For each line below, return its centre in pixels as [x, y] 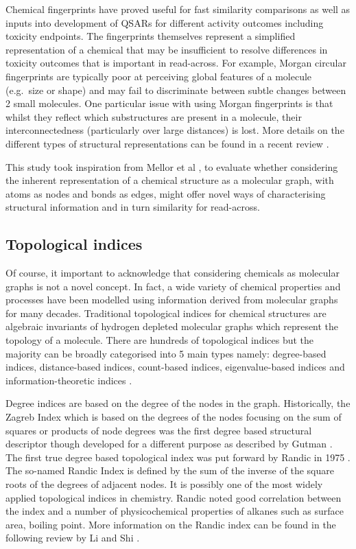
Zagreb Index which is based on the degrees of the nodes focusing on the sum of [174, 417]
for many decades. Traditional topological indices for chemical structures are [166, 313]
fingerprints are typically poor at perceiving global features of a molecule [159, 76]
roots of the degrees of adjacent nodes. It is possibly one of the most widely [164, 484]
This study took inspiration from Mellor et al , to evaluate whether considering [172, 166]
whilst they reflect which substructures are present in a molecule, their [154, 116]
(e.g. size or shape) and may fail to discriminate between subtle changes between [176, 90]
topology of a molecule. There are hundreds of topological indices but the [160, 340]
